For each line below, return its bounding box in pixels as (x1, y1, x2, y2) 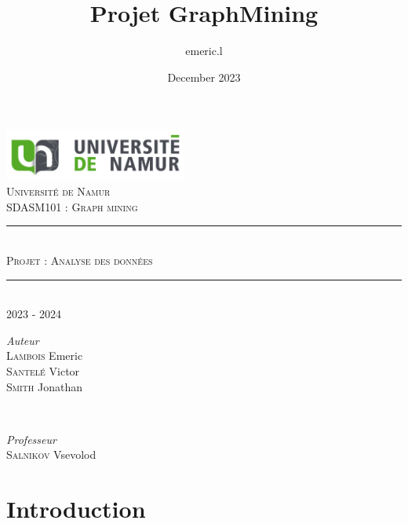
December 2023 (167, 68, 241, 85)
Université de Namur (6, 183, 111, 200)
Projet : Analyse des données (6, 251, 153, 268)
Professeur (6, 431, 56, 447)
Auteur (6, 332, 39, 348)
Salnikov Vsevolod (6, 446, 97, 463)
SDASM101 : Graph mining (6, 198, 138, 214)
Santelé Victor (6, 362, 80, 379)
